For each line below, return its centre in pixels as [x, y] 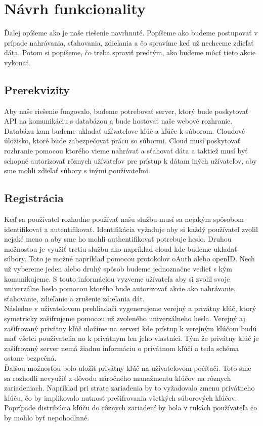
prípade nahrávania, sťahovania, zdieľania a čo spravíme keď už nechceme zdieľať [129, 42]
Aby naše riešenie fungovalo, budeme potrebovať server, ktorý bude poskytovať [126, 111]
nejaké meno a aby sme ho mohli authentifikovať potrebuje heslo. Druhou [118, 239]
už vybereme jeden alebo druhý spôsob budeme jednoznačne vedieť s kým [118, 269]
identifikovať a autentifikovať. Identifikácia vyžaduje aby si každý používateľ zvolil [131, 229]
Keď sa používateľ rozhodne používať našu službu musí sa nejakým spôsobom [124, 219]
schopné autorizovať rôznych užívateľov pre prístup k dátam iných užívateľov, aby [130, 160]
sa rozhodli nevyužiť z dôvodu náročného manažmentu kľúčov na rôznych [118, 378]
